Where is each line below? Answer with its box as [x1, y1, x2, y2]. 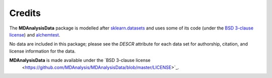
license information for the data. [9, 48, 76, 54]
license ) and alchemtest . [9, 31, 60, 37]
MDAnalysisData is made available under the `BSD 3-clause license [9, 57, 151, 63]
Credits [9, 7, 41, 18]
